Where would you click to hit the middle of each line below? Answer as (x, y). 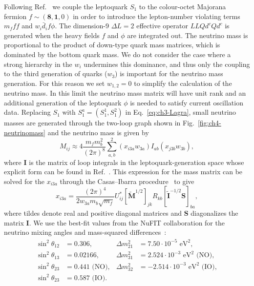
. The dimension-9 (82, 26)
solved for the (24, 181)
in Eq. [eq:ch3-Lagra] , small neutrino (181, 112)
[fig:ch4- (209, 123)
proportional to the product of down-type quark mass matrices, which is (112, 45)
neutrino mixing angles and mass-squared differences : (85, 232)
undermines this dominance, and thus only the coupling (167, 64)
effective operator (162, 26)
